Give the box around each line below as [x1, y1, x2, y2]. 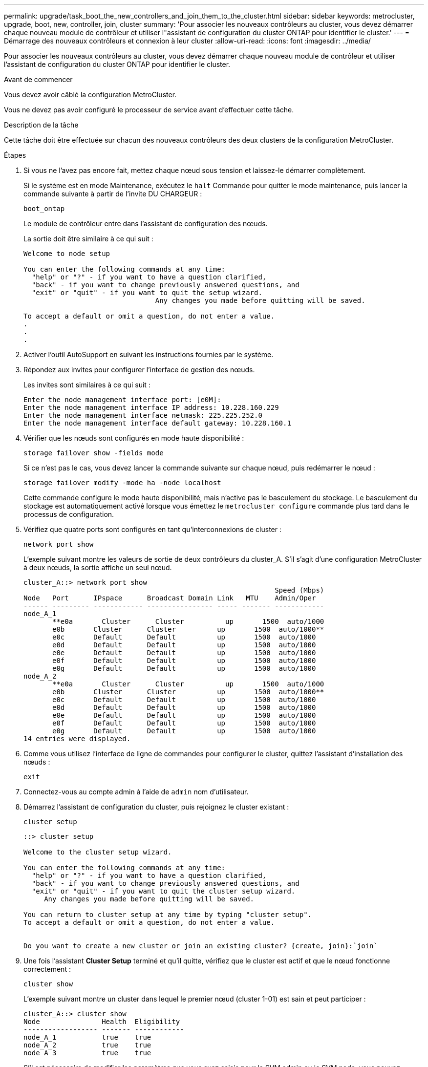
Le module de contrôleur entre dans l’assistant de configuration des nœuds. [23, 219, 268, 228]
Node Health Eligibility [23, 1018, 180, 1025]
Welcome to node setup [23, 250, 110, 257]
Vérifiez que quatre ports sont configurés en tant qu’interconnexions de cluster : [23, 525, 281, 533]
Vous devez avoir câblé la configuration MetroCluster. [4, 90, 177, 99]
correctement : [23, 965, 71, 973]
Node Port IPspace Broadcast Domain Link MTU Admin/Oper [23, 594, 316, 602]
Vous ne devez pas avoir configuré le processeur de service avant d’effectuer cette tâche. [4, 106, 294, 114]
